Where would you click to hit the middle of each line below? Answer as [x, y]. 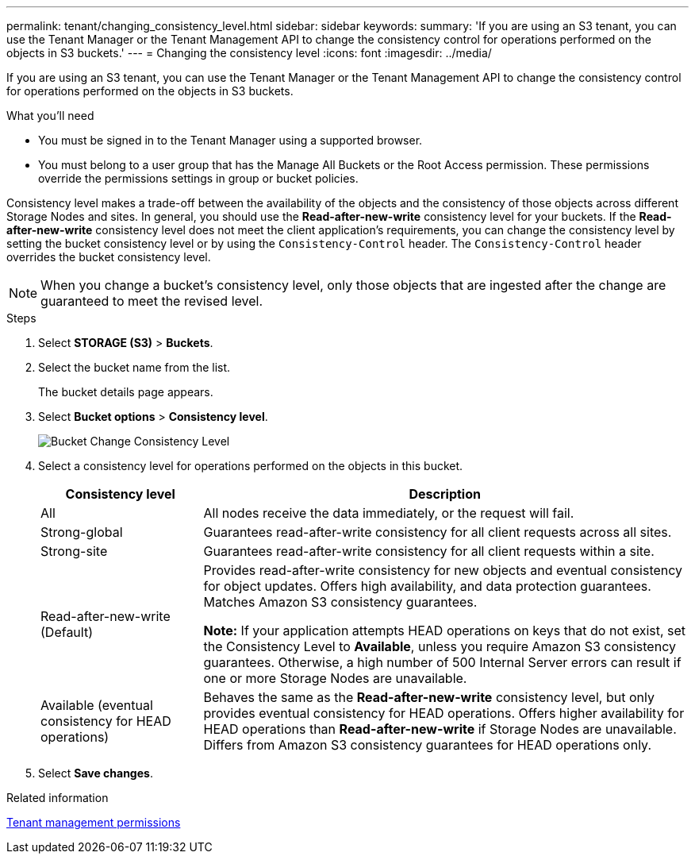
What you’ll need [50, 116]
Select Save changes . [96, 773]
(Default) [67, 632]
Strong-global [82, 532]
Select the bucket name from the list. [134, 367]
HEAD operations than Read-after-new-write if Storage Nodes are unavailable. [440, 729]
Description [445, 494]
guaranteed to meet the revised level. [152, 301]
